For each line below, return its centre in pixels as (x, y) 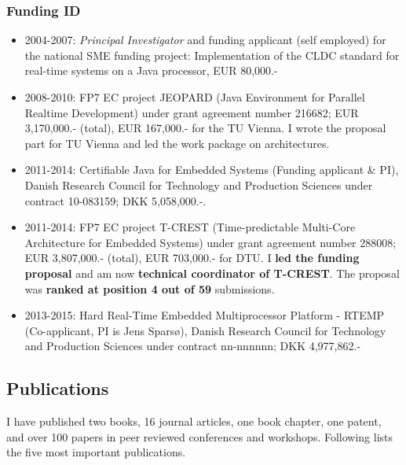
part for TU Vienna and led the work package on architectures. (177, 143)
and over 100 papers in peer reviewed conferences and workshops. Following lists (200, 436)
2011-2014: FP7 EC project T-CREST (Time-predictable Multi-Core (190, 227)
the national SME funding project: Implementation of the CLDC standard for (212, 55)
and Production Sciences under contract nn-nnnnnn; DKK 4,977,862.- (193, 346)
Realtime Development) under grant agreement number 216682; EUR (192, 112)
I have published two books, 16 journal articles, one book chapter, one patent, (194, 421)
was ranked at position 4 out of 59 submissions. (150, 288)
